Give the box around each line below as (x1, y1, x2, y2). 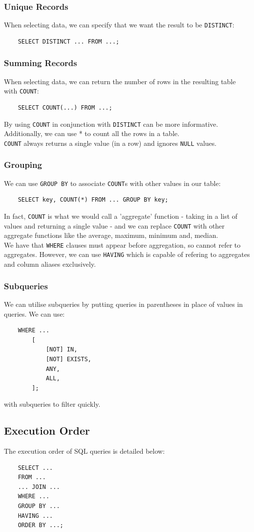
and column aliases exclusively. (4, 259, 96, 269)
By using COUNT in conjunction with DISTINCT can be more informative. (4, 118, 218, 129)
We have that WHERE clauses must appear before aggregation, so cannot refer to (4, 239, 241, 250)
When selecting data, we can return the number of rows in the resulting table (4, 76, 236, 86)
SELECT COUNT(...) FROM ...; (18, 104, 112, 111)
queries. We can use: (4, 308, 65, 319)
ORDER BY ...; (18, 522, 63, 529)
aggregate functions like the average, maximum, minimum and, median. (4, 230, 218, 240)
